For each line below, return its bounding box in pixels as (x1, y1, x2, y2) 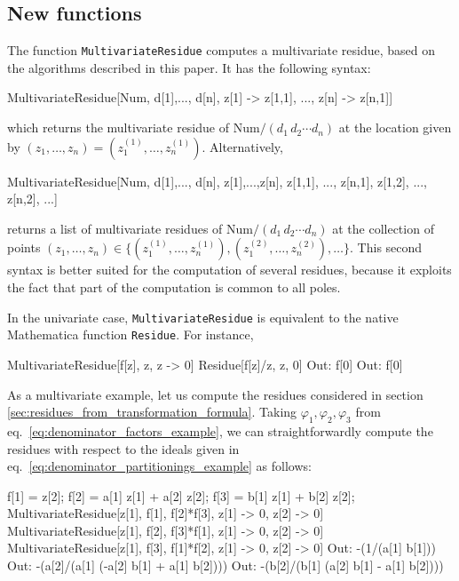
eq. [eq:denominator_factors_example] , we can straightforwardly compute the (7, 421, 433, 440)
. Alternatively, (202, 137, 283, 155)
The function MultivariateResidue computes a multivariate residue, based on (7, 41, 436, 60)
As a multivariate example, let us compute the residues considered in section (7, 385, 423, 403)
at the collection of (332, 219, 434, 237)
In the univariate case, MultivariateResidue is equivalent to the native (7, 307, 399, 326)
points (7, 238, 41, 257)
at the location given (338, 118, 452, 137)
